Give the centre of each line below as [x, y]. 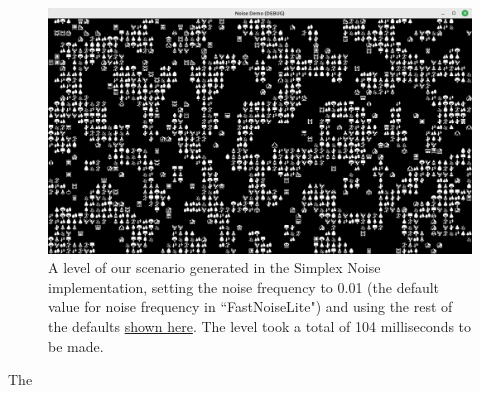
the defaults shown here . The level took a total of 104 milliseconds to [260, 325]
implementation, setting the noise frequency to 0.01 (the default [244, 286]
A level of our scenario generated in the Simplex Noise [214, 267]
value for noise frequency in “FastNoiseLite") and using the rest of [250, 306]
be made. [76, 345]
